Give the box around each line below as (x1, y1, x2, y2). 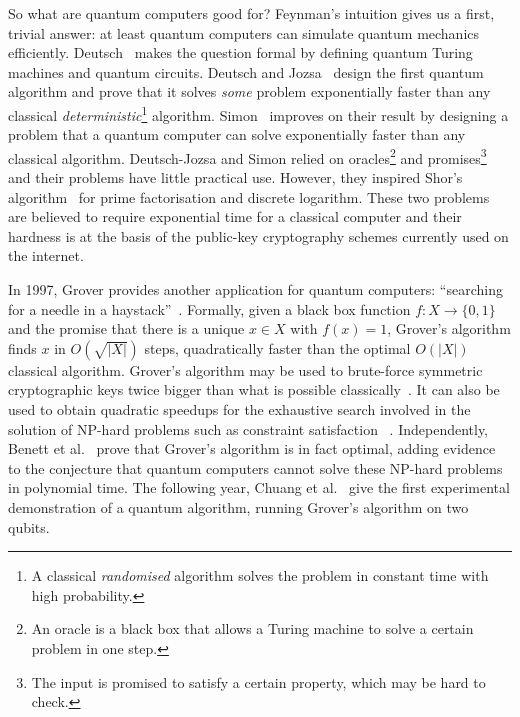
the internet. (8, 245, 84, 266)
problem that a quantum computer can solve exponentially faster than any (8, 124, 466, 145)
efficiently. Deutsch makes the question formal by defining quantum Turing (8, 42, 473, 63)
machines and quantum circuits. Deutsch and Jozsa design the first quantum (8, 61, 484, 82)
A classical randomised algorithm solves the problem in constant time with (31, 565, 489, 586)
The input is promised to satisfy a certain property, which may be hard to (31, 671, 486, 692)
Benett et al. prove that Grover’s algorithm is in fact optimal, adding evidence (8, 438, 496, 459)
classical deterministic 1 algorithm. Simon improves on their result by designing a (8, 101, 509, 125)
